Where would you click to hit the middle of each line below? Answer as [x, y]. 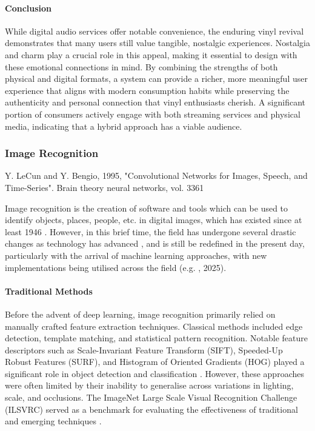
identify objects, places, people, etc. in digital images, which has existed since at [154, 220]
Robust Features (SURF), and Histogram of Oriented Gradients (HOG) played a [155, 362]
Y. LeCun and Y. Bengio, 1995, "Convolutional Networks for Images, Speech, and [156, 175]
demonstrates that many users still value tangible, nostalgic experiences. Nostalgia [157, 43]
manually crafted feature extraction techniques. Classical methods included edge [154, 326]
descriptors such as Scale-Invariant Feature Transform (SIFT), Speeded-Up [144, 349]
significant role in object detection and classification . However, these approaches [154, 373]
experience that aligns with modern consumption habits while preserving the [147, 90]
